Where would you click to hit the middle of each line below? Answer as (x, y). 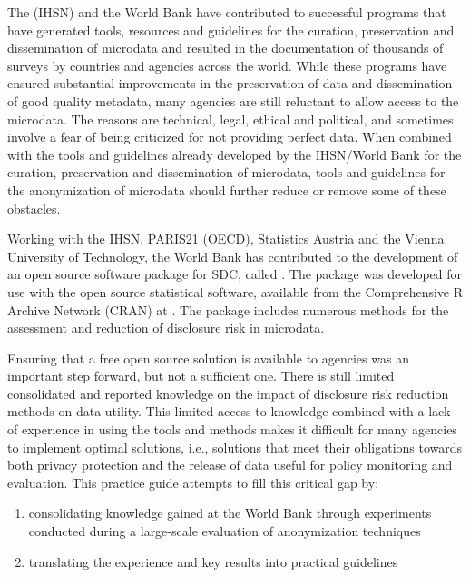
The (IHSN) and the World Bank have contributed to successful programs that (227, 12)
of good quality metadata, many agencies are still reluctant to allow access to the (233, 100)
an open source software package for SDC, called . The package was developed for (235, 274)
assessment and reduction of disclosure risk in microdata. (166, 328)
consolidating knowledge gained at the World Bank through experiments (230, 513)
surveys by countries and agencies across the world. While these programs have (227, 65)
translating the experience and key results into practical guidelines (213, 561)
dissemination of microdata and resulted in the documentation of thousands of (225, 48)
